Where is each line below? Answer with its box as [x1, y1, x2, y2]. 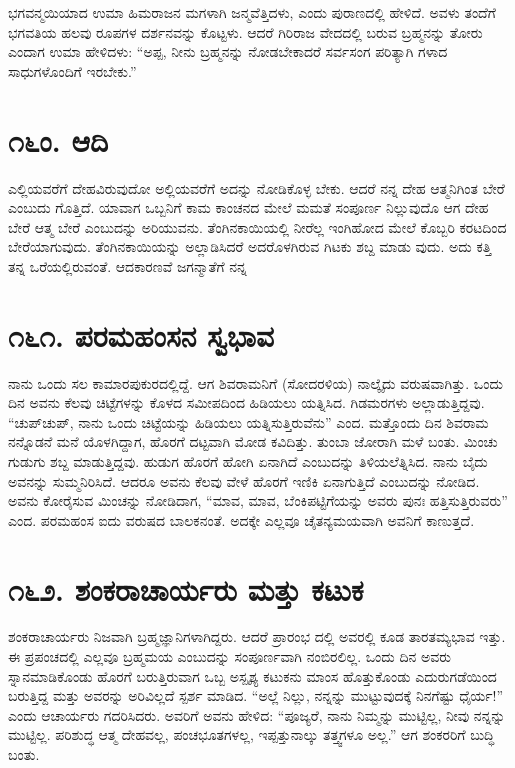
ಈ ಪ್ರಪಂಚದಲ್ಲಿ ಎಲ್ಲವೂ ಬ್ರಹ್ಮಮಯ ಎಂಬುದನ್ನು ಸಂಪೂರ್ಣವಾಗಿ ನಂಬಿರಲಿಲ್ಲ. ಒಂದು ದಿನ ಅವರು [8, 646, 452, 667]
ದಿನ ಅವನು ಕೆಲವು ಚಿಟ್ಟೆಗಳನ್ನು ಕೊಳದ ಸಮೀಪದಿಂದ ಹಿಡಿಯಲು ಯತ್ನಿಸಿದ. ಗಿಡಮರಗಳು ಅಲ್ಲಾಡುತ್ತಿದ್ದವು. [8, 392, 485, 413]
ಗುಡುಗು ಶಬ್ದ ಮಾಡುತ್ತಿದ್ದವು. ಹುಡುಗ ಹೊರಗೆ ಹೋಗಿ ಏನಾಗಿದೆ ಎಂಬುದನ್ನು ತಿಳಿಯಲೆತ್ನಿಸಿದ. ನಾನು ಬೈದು [8, 450, 488, 471]
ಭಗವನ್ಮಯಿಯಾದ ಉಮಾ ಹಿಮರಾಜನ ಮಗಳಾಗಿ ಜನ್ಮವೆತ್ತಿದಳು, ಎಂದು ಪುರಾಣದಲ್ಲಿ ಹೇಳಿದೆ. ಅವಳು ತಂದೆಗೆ [8, 2, 496, 22]
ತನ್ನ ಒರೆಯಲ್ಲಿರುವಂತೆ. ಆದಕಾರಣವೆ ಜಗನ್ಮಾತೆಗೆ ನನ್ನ [8, 255, 247, 276]
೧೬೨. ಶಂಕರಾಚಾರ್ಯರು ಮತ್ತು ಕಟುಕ [8, 568, 364, 609]
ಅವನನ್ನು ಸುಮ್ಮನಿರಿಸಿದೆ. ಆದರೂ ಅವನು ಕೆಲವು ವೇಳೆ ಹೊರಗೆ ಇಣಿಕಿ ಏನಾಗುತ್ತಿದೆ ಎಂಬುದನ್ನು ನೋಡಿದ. [8, 470, 480, 491]
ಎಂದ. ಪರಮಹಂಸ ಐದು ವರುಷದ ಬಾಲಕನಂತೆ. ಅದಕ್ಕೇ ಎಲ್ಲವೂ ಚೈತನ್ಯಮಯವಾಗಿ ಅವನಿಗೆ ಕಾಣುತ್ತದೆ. [8, 509, 475, 530]
